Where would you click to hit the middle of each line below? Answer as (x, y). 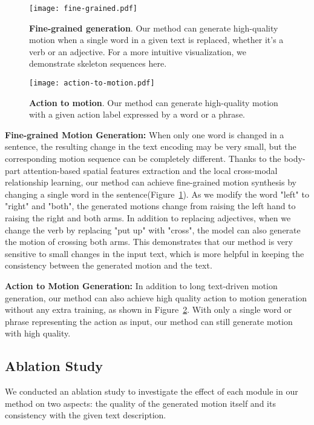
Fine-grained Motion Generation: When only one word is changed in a (145, 134)
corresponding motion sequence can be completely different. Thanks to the (143, 159)
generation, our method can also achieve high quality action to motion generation (156, 297)
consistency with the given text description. (86, 415)
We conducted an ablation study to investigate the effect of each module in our (152, 391)
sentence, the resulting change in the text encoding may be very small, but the (151, 146)
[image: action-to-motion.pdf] (92, 83)
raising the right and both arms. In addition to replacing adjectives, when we (148, 218)
